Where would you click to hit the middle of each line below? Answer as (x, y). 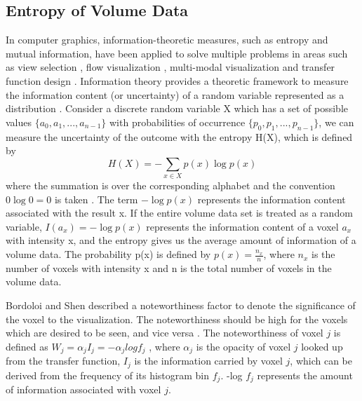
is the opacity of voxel (243, 346)
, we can (336, 122)
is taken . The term (96, 199)
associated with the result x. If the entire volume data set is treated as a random (179, 213)
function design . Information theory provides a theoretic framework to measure (177, 80)
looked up (322, 346)
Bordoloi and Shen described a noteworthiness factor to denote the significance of (181, 305)
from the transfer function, (63, 361)
